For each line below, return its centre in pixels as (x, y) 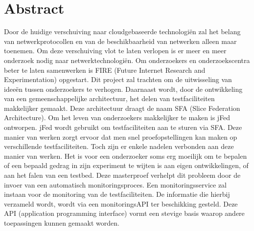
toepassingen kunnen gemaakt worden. (62, 223)
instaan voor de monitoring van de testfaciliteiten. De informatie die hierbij (117, 194)
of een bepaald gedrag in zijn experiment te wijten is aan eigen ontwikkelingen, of (126, 165)
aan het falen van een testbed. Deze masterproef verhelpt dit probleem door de (122, 175)
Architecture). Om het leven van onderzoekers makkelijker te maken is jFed (117, 117)
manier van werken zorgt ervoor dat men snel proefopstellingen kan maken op (121, 136)
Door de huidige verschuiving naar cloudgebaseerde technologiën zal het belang (122, 31)
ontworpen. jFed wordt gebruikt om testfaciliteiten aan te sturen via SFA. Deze (123, 127)
